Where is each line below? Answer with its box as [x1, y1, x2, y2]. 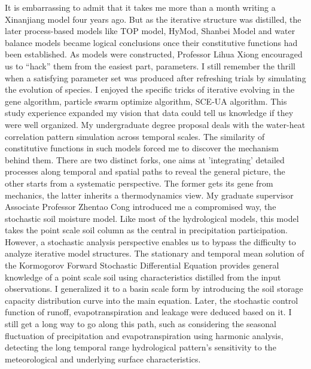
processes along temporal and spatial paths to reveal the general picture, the [5, 165, 285, 178]
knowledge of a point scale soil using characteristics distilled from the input [5, 270, 281, 283]
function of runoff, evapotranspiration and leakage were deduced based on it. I [5, 306, 292, 318]
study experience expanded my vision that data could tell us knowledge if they [5, 106, 294, 119]
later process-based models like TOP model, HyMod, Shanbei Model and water [5, 25, 295, 37]
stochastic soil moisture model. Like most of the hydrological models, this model [5, 212, 299, 224]
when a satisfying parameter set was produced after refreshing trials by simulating [5, 71, 306, 84]
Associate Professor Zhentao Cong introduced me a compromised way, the [5, 200, 276, 213]
